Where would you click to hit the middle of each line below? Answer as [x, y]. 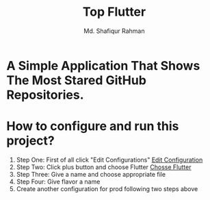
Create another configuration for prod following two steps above [107, 188]
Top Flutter [114, 12]
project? [31, 141]
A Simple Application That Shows [103, 65]
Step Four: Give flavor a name [58, 182]
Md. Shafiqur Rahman [114, 31]
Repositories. [45, 95]
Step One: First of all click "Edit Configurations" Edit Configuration [109, 160]
